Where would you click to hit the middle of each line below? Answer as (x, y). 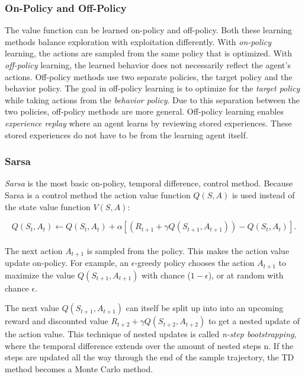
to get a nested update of (254, 321)
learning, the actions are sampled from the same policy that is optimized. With (148, 53)
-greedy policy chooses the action (195, 263)
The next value (32, 308)
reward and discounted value (57, 321)
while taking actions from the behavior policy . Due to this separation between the (152, 99)
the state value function (48, 206)
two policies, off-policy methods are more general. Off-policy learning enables (144, 111)
